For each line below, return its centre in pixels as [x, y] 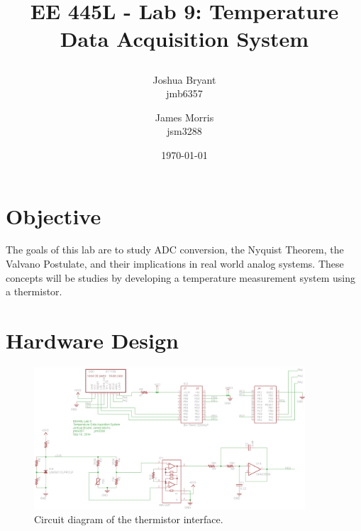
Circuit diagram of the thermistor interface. [129, 519]
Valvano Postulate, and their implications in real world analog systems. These [175, 264]
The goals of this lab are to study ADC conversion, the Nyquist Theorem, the [175, 250]
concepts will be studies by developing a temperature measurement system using [180, 277]
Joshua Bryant [184, 79]
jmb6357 [184, 93]
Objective [54, 215]
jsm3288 [184, 131]
